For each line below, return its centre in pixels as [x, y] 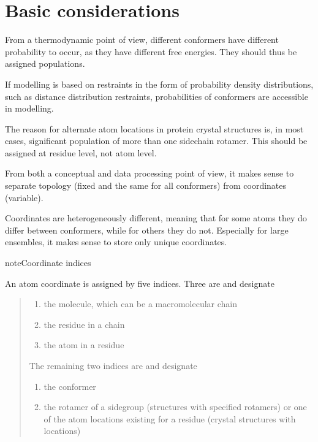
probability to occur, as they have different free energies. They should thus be [151, 51]
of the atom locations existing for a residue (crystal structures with [170, 418]
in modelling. [29, 108]
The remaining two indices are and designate [113, 365]
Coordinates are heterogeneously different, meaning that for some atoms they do [156, 218]
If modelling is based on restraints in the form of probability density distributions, [159, 84]
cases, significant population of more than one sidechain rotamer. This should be [156, 141]
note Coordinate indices [48, 263]
